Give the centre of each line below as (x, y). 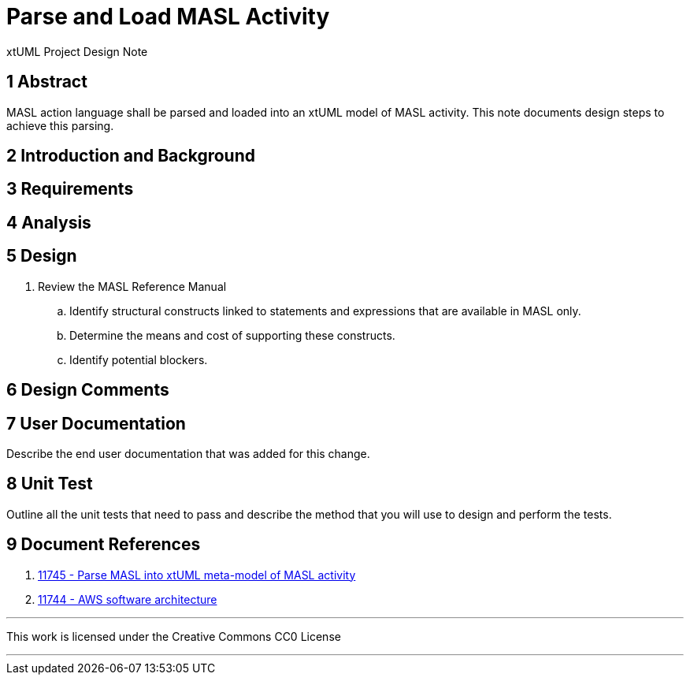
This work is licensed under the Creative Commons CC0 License (174, 636)
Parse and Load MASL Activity (168, 17)
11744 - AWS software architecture (128, 599)
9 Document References (104, 545)
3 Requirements (70, 189)
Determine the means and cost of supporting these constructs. (232, 335)
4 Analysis (49, 222)
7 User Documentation (96, 423)
